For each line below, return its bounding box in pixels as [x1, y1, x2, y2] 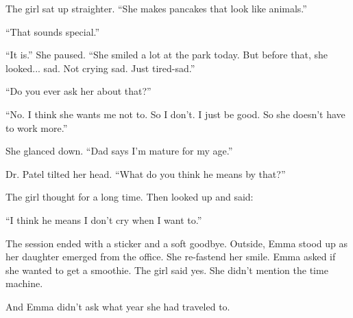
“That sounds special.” [5, 24, 100, 38]
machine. [5, 276, 43, 291]
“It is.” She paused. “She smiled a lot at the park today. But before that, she [5, 47, 328, 62]
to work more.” [5, 120, 68, 135]
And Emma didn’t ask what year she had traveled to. [5, 299, 230, 313]
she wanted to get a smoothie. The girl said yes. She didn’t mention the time [5, 262, 328, 277]
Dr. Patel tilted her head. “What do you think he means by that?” [5, 166, 286, 181]
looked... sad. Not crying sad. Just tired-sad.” [5, 60, 195, 75]
